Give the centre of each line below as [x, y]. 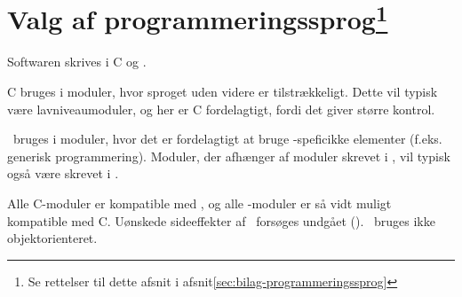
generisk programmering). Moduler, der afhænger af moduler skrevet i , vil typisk [229, 156]
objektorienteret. [52, 238]
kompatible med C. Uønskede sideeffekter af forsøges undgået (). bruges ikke [221, 220]
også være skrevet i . [63, 173]
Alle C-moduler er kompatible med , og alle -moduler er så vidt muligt [199, 203]
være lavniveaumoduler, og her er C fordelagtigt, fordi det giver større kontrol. [221, 109]
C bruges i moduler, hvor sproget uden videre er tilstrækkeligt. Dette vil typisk [223, 92]
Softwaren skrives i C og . [77, 62]
